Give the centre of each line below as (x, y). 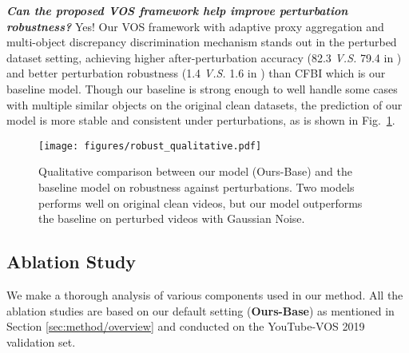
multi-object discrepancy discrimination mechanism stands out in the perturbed (202, 42)
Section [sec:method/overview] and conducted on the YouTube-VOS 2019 (186, 326)
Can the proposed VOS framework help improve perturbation (177, 10)
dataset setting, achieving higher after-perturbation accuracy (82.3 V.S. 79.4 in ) (204, 57)
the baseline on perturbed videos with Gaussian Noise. (172, 218)
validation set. (41, 341)
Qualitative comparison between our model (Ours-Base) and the (195, 171)
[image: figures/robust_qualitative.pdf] (150, 146)
